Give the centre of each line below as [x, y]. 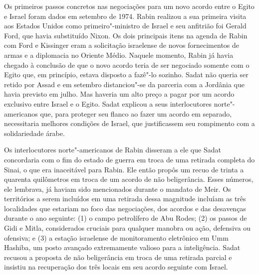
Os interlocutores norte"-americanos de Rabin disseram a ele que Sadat [113, 150]
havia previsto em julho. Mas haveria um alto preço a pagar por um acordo [119, 94]
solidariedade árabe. [34, 133]
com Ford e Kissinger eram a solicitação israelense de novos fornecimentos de [122, 45]
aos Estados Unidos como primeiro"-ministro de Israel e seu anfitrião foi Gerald [125, 26]
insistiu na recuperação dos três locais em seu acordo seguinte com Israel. [116, 267]
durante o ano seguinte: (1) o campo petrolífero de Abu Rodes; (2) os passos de [126, 218]
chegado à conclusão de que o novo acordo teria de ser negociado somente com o [127, 65]
